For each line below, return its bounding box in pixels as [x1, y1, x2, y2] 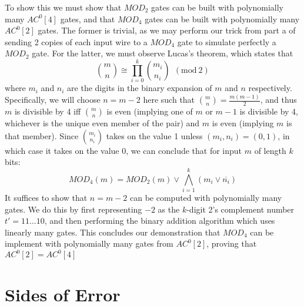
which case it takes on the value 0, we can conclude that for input [5, 144, 242, 156]
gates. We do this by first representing [5, 203, 142, 215]
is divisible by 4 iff [14, 105, 81, 117]
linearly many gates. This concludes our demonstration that [5, 226, 221, 238]
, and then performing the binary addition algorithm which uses [44, 214, 275, 227]
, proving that [206, 237, 257, 250]
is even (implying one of [106, 105, 193, 117]
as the [158, 203, 180, 215]
